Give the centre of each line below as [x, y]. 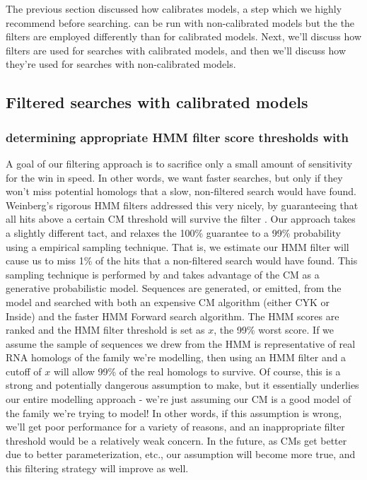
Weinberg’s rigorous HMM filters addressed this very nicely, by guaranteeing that [182, 205]
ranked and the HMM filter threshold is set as [105, 330]
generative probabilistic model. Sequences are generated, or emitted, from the [174, 288]
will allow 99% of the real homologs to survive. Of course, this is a [197, 371]
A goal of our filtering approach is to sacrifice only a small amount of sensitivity [179, 163]
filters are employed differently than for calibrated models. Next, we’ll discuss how [184, 36]
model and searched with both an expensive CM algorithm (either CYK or [168, 302]
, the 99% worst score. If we [274, 330]
